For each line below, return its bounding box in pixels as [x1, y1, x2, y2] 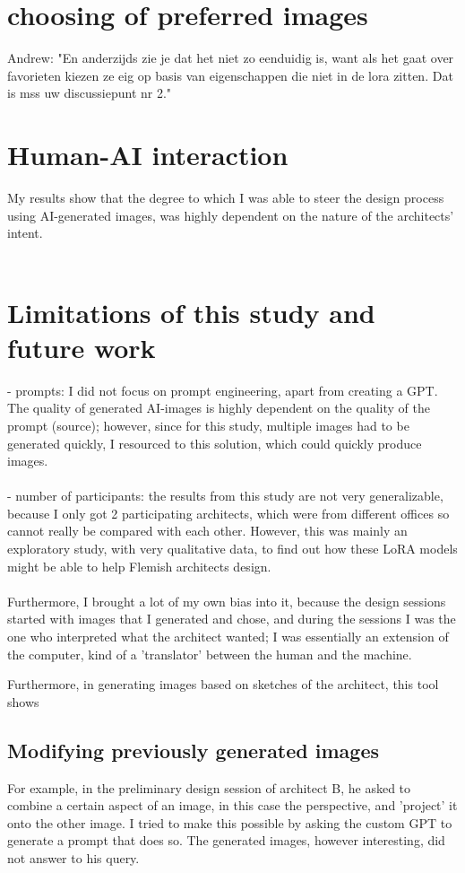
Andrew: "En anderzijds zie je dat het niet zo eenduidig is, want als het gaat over [7, 48, 454, 67]
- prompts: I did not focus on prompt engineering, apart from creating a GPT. [7, 380, 438, 399]
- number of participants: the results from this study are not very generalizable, [7, 486, 443, 505]
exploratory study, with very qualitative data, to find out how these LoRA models [7, 539, 458, 558]
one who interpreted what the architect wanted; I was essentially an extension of [7, 627, 449, 646]
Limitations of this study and [7, 293, 375, 330]
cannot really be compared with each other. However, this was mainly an [7, 521, 408, 540]
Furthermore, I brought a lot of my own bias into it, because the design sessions [7, 591, 446, 610]
